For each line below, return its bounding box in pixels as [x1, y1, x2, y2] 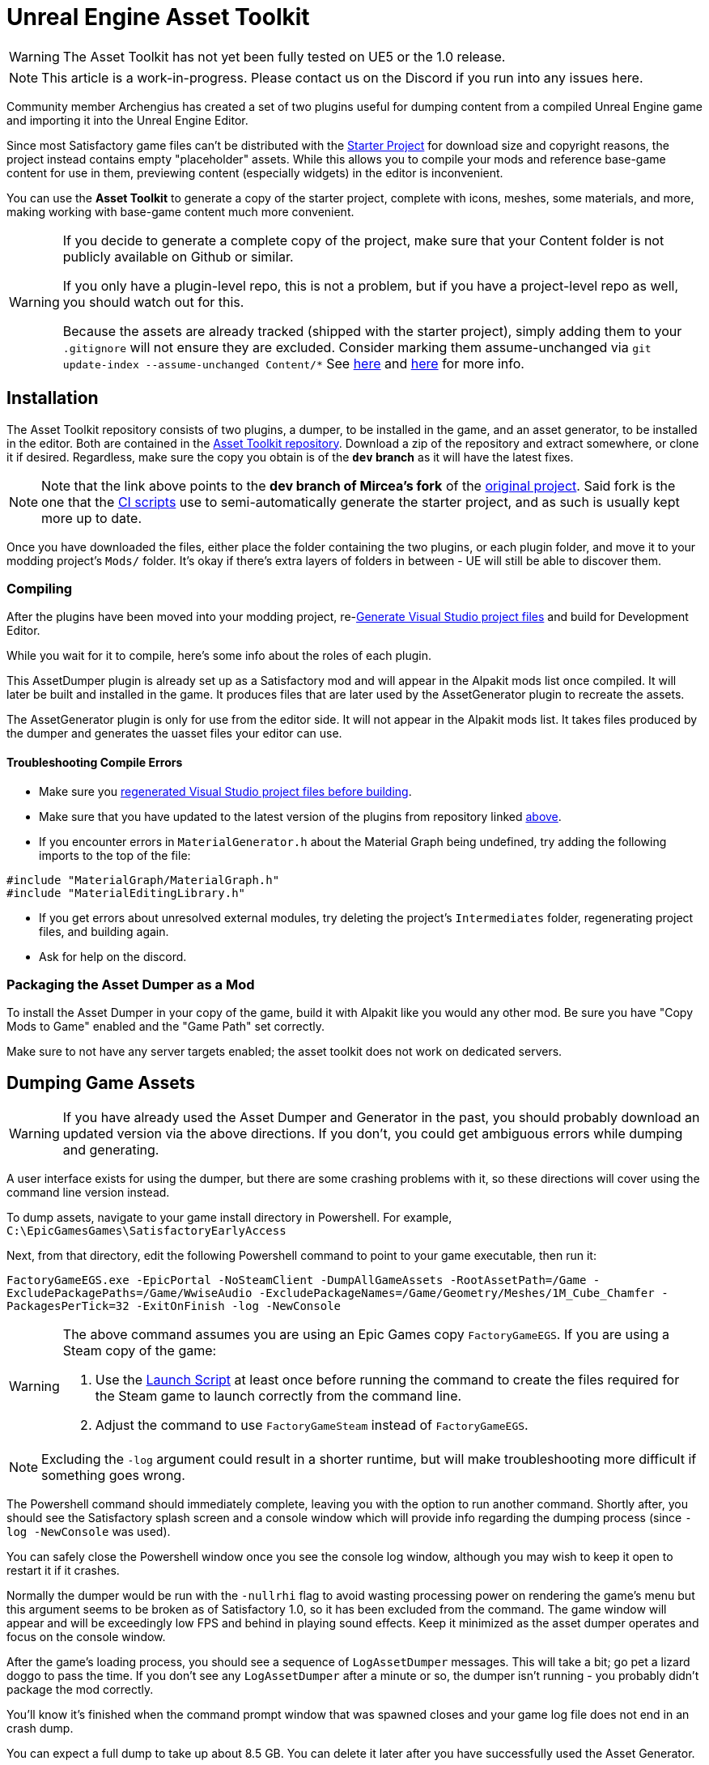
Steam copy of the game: [62, 1342, 217, 1359]
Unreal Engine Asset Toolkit [6, 3, 310, 31]
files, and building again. [39, 924, 169, 938]
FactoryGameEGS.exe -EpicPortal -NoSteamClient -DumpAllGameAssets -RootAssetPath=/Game [6, 1274, 587, 1287]
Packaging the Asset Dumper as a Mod [6, 976, 255, 993]
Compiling [6, 580, 73, 597]
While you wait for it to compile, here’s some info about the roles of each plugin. [6, 649, 432, 663]
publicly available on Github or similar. [62, 248, 294, 265]
